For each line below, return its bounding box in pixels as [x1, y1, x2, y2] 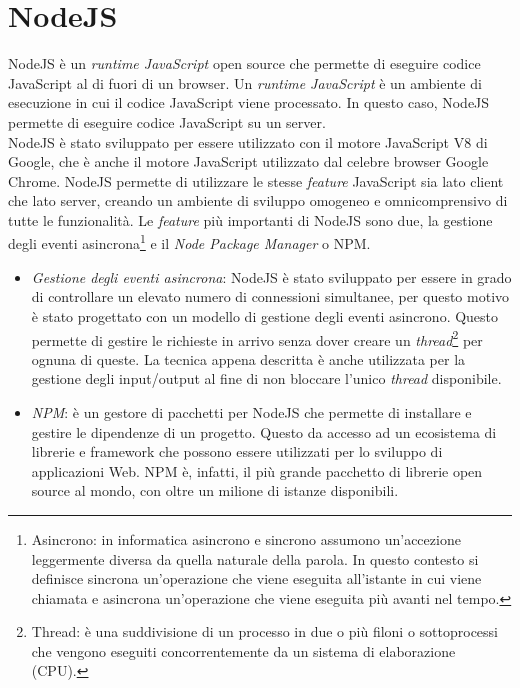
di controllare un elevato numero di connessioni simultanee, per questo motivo [31, 286, 510, 307]
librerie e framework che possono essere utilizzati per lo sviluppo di [31, 441, 443, 462]
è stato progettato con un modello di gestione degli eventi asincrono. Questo [31, 305, 499, 326]
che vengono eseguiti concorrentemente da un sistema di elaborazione [31, 640, 456, 661]
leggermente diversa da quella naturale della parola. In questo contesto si [31, 548, 479, 569]
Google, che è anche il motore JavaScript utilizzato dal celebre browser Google [8, 151, 489, 172]
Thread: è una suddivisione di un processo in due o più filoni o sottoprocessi [31, 621, 498, 642]
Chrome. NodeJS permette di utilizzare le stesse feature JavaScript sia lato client [8, 170, 504, 191]
